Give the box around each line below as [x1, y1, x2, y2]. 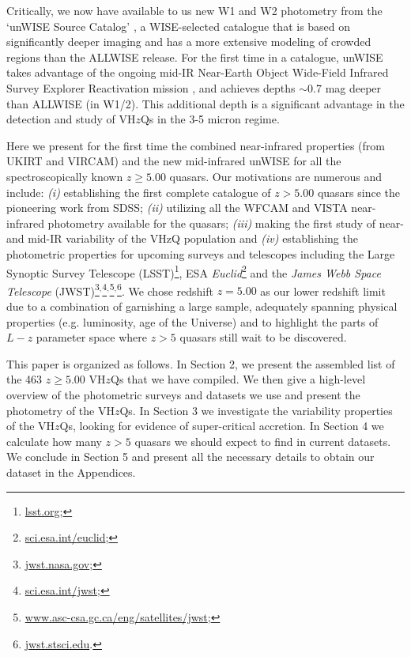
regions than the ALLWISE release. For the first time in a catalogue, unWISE [6, 48, 383, 65]
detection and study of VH [6, 111, 136, 127]
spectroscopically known [6, 168, 123, 184]
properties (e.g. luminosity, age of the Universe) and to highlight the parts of [6, 313, 379, 330]
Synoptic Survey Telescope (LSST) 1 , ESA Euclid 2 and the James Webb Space [6, 262, 381, 281]
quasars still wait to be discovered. [179, 329, 347, 345]
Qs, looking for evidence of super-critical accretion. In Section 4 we [59, 417, 384, 434]
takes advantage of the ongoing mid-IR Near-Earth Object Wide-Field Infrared [6, 64, 389, 81]
